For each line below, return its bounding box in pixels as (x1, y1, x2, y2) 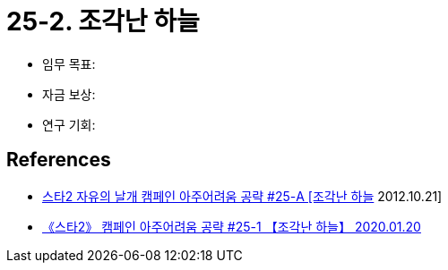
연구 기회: (42, 116, 96, 132)
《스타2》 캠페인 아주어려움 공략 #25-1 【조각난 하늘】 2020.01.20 (42, 218, 421, 234)
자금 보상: (42, 86, 96, 102)
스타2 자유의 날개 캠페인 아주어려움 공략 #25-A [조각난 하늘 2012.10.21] (42, 188, 443, 204)
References (6, 148, 111, 172)
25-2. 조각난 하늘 (6, 6, 200, 37)
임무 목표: (42, 55, 96, 72)
